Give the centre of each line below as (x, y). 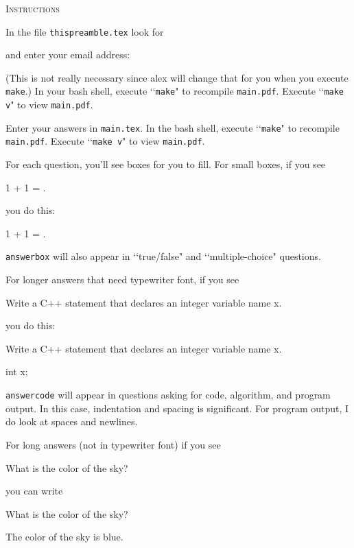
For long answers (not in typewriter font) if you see (113, 444)
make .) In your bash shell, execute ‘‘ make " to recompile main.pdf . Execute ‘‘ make (175, 91)
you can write (34, 491)
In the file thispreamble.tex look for (85, 31)
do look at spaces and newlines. (72, 421)
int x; (17, 371)
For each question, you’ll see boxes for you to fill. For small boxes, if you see (166, 164)
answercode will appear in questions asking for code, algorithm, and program (168, 395)
